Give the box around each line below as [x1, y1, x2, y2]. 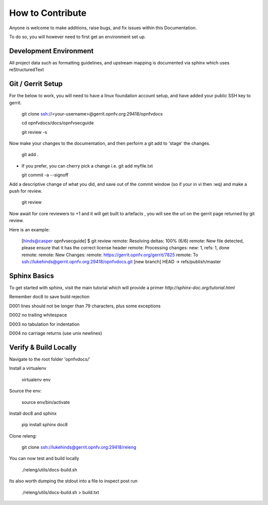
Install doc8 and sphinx [9, 410, 57, 416]
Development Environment [9, 47, 94, 55]
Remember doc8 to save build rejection [9, 294, 90, 300]
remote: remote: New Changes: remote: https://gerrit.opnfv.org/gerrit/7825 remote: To [21, 252, 199, 258]
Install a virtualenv [9, 365, 47, 371]
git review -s [21, 129, 47, 135]
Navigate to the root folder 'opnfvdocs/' [9, 356, 90, 362]
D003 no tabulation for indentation [9, 321, 80, 327]
